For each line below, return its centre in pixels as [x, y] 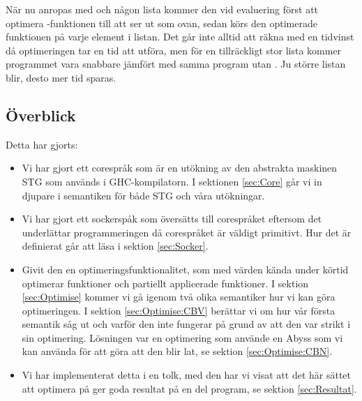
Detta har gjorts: [42, 144]
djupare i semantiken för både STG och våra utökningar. [143, 195]
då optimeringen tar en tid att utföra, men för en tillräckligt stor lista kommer [174, 50]
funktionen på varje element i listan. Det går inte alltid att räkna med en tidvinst [180, 37]
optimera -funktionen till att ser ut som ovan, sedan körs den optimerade [161, 23]
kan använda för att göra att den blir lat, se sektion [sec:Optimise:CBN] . [177, 351]
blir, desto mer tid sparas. [61, 77]
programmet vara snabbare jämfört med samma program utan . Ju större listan [176, 64]
